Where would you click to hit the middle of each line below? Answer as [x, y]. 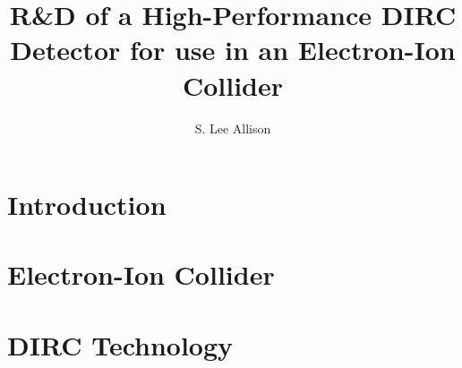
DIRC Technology [120, 344]
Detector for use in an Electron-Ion [233, 50]
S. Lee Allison [233, 128]
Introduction [87, 205]
